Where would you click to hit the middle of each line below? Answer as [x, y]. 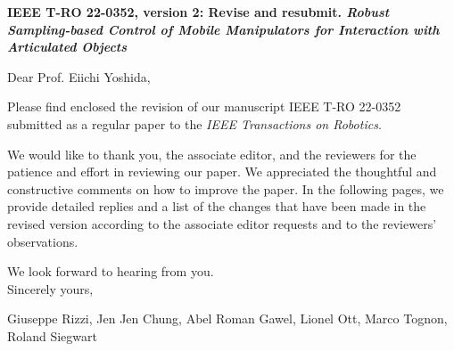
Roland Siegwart [52, 335]
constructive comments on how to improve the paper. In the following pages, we [226, 188]
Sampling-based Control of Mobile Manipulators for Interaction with [223, 29]
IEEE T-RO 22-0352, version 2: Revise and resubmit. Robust [198, 12]
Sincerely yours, [50, 288]
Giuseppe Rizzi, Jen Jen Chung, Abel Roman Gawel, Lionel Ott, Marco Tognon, [227, 318]
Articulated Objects [67, 47]
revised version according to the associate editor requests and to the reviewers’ [222, 223]
